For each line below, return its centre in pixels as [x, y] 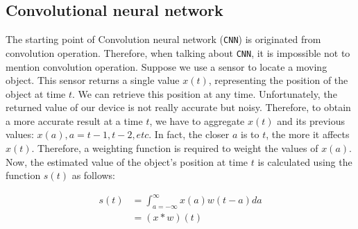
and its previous [311, 120]
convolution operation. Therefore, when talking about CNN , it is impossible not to [178, 52]
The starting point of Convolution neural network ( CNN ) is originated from [163, 39]
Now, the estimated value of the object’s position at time [127, 161]
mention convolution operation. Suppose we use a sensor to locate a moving [167, 66]
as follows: [94, 175]
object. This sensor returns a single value [93, 80]
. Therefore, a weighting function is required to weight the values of [175, 148]
